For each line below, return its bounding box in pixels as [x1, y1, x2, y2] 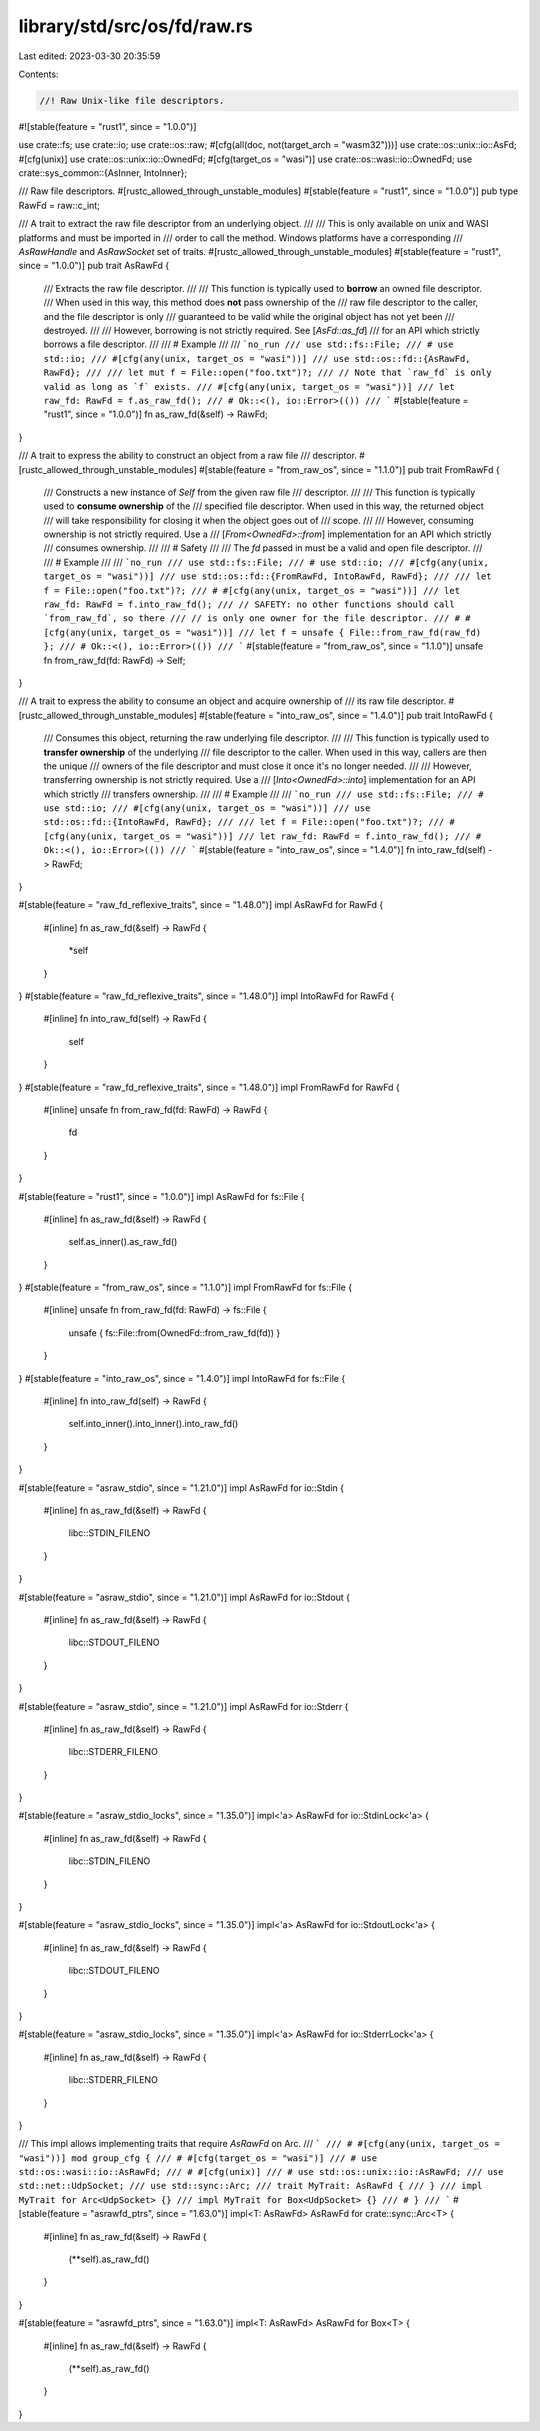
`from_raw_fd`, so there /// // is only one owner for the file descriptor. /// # [43, 613, 460, 624]
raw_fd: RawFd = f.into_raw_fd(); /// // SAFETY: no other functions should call [43, 599, 455, 610]
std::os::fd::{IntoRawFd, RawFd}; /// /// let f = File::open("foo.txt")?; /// [43, 816, 445, 828]
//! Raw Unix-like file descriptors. [39, 95, 225, 106]
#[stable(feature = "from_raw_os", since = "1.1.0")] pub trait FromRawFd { [198, 463, 500, 475]
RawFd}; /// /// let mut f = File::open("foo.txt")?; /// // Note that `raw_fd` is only [43, 367, 492, 379]
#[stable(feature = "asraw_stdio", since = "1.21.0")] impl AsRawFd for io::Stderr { [18, 1700, 349, 1712]
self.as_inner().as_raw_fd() [68, 1236, 178, 1248]
